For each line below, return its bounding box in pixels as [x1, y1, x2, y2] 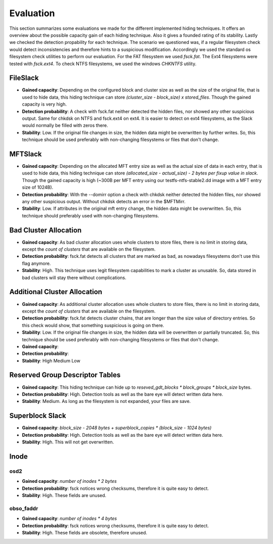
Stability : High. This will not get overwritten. [22, 439, 114, 445]
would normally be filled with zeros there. [22, 122, 108, 128]
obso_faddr [9, 505, 38, 512]
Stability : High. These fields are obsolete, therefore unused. [22, 529, 148, 535]
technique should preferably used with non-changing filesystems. [22, 212, 159, 218]
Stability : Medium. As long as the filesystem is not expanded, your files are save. [22, 398, 191, 404]
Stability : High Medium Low [22, 357, 80, 364]
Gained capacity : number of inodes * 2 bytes [22, 478, 117, 484]
